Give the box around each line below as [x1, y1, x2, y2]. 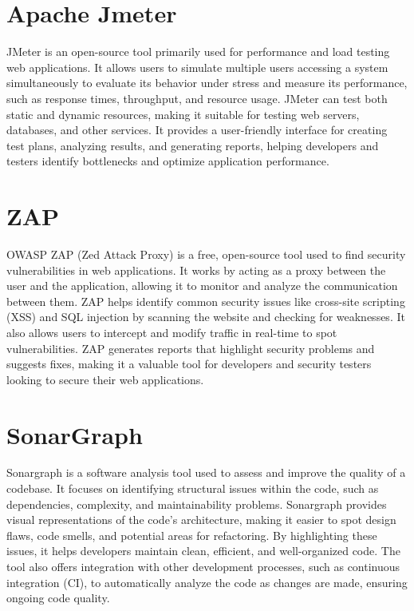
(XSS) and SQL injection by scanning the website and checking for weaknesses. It [6, 308, 405, 325]
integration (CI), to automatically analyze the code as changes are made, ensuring [6, 573, 408, 590]
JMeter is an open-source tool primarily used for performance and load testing [6, 43, 390, 60]
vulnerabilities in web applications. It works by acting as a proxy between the [6, 261, 386, 278]
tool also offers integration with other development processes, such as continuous [6, 558, 400, 575]
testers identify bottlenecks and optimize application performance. [6, 153, 329, 169]
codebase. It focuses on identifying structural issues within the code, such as [6, 480, 379, 497]
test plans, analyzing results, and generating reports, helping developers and [6, 137, 379, 153]
